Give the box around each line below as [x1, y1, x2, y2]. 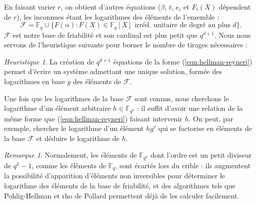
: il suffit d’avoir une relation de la [137, 103, 243, 113]
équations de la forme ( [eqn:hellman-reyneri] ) [113, 56, 252, 66]
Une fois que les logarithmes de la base [4, 93, 124, 103]
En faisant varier [4, 2, 55, 12]
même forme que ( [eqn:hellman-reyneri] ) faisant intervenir [4, 113, 182, 123]
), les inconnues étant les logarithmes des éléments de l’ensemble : [17, 11, 219, 22]
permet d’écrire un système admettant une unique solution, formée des [4, 66, 222, 77]
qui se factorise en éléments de [158, 123, 252, 133]
